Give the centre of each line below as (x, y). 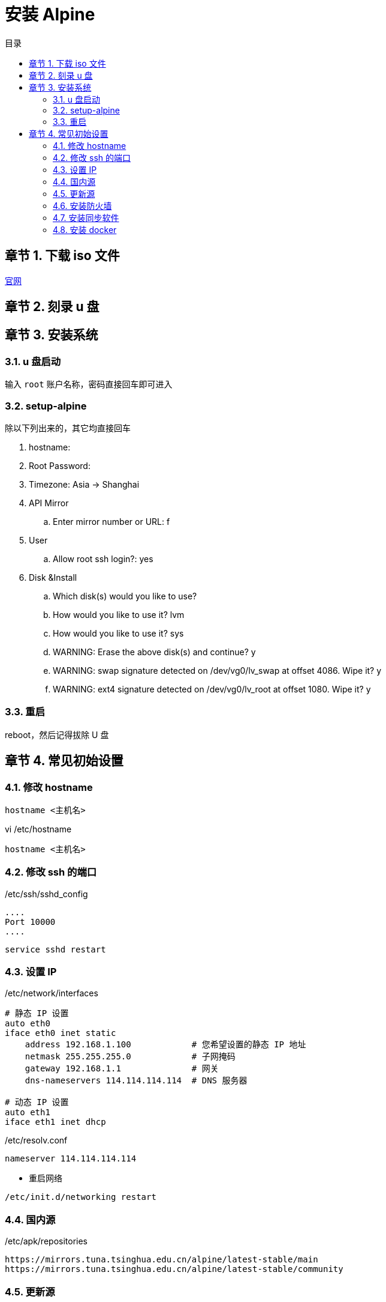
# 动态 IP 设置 (37, 1102)
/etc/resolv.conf (36, 1140)
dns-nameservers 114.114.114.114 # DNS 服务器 (136, 1081)
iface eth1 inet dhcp (55, 1122)
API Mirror (49, 503)
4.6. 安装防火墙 (82, 205)
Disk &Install (53, 577)
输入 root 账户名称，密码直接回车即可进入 (89, 384)
